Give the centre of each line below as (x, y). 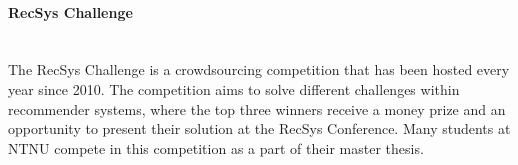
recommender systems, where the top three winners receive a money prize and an (257, 108)
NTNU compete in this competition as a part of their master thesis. (216, 147)
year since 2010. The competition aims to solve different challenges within (234, 88)
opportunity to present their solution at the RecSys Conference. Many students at (259, 128)
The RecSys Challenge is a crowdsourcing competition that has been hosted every (259, 69)
